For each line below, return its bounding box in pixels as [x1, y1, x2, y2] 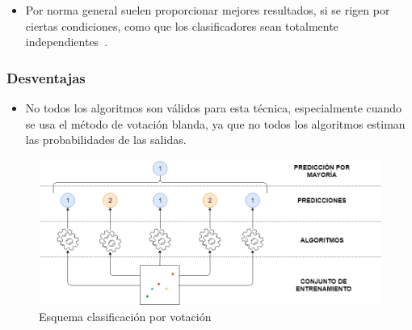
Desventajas [6, 67, 86, 87]
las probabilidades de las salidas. [25, 131, 187, 148]
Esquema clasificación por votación [39, 308, 212, 325]
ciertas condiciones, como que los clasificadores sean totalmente [25, 17, 338, 34]
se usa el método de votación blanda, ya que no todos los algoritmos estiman [25, 115, 406, 132]
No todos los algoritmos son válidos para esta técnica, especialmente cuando [25, 99, 402, 116]
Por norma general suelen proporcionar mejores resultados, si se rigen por [25, 2, 390, 18]
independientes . [25, 33, 108, 50]
